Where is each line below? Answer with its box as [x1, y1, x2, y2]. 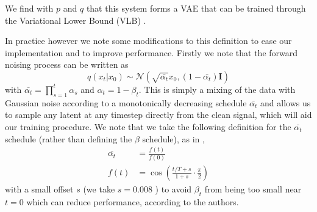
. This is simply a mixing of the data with [138, 82, 296, 95]
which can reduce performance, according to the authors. [26, 195, 239, 208]
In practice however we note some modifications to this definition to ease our [5, 34, 292, 47]
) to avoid [155, 182, 192, 195]
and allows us [260, 96, 311, 109]
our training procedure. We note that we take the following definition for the [5, 120, 291, 133]
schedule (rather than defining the [5, 132, 132, 145]
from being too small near [204, 182, 302, 195]
